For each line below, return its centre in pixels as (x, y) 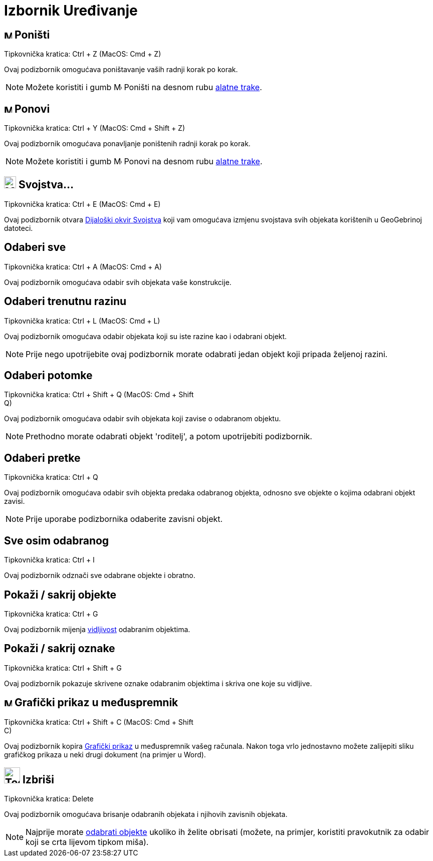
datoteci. (19, 228)
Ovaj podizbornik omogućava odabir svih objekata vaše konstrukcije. (118, 282)
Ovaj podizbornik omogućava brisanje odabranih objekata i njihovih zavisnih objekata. (146, 814)
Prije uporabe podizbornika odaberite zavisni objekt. (124, 519)
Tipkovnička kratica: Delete (49, 799)
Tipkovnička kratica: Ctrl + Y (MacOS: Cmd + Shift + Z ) (95, 128)
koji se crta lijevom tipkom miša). (87, 842)
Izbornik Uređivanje (71, 11)
